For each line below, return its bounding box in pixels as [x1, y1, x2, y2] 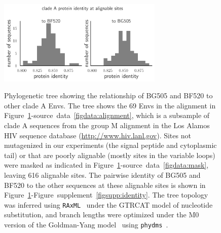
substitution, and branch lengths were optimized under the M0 [4, 209, 199, 220]
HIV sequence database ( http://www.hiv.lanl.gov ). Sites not [4, 130, 191, 140]
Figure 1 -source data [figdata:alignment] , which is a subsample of [4, 110, 210, 121]
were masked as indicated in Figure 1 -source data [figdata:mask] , [4, 160, 209, 170]
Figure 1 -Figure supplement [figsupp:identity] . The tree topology [4, 189, 208, 200]
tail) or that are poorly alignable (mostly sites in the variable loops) [4, 149, 215, 160]
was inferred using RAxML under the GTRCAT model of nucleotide [4, 199, 213, 210]
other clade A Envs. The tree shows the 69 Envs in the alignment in [4, 100, 216, 110]
